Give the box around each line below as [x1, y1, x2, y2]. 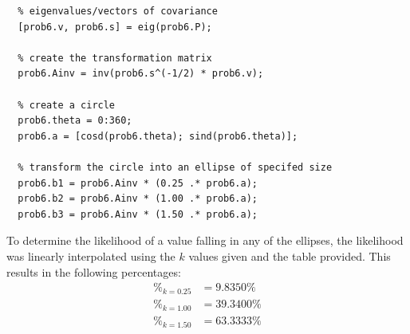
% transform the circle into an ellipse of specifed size [18, 161, 333, 173]
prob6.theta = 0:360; [18, 115, 132, 127]
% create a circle [18, 99, 116, 111]
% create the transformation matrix [18, 52, 212, 64]
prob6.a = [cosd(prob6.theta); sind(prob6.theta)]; [18, 130, 298, 142]
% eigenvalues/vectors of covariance [18, 6, 218, 17]
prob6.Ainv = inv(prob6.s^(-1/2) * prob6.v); [18, 68, 264, 80]
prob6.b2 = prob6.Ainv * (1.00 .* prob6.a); [18, 193, 258, 205]
